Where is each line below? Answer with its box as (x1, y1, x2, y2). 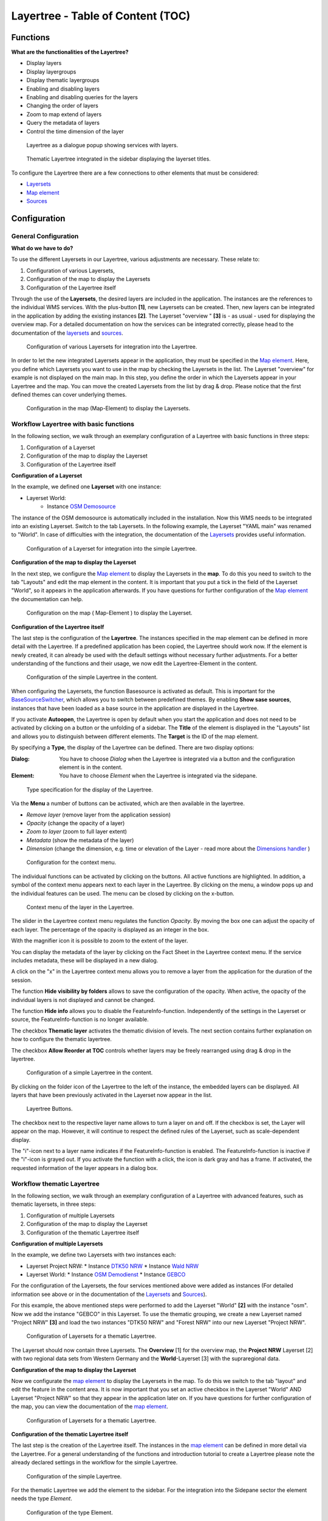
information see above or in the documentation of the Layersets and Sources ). (11, 1290, 207, 1298)
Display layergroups (26, 68, 77, 75)
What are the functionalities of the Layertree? (11, 49, 129, 56)
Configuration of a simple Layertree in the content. (26, 1069, 153, 1076)
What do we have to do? (11, 245, 73, 252)
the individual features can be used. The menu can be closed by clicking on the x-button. (11, 889, 235, 897)
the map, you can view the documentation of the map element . (11, 1403, 168, 1410)
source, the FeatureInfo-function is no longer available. (11, 1016, 149, 1023)
